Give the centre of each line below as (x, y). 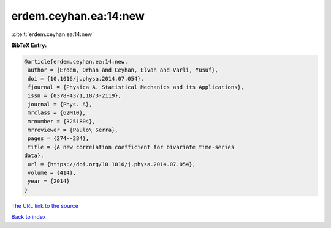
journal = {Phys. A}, (60, 104)
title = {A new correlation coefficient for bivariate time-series (131, 147)
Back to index (29, 217)
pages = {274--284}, (59, 138)
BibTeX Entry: (29, 45)
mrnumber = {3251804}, (62, 121)
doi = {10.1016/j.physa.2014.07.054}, (86, 79)
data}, (34, 156)
